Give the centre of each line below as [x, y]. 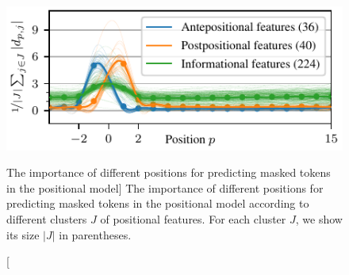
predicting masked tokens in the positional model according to [158, 203]
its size [23, 234]
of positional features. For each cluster [193, 219]
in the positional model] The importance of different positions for [165, 187]
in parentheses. [95, 234]
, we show [319, 219]
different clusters [47, 219]
